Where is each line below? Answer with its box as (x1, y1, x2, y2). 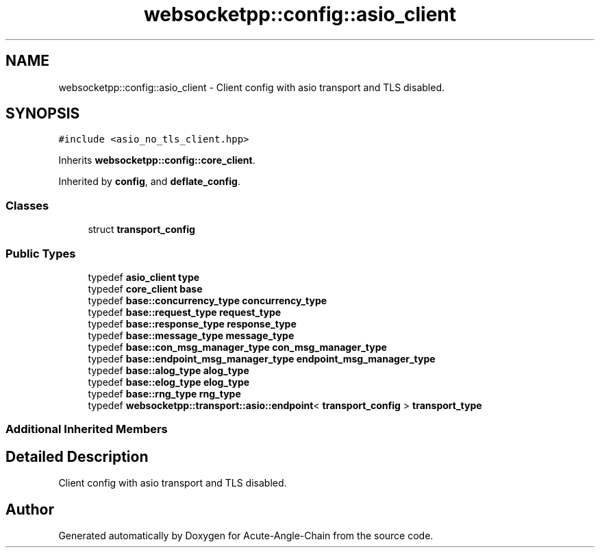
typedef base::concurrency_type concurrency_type (88, 294, 327, 306)
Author (5, 500, 54, 518)
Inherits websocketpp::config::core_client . (58, 154, 255, 167)
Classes (5, 198, 49, 212)
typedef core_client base (88, 282, 203, 295)
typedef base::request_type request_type (88, 306, 282, 318)
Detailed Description (5, 447, 149, 465)
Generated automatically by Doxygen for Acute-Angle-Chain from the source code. (58, 530, 434, 541)
